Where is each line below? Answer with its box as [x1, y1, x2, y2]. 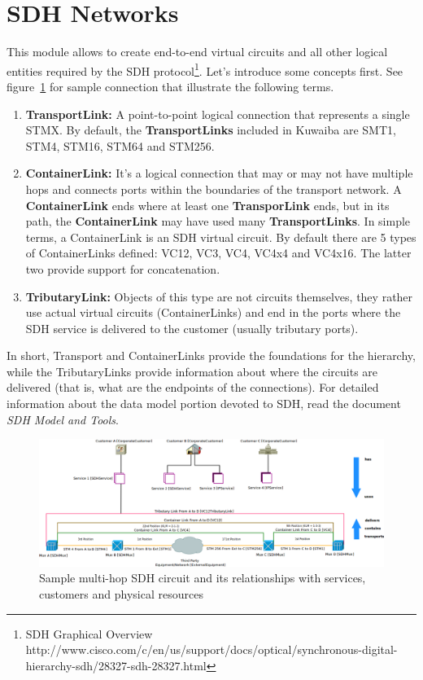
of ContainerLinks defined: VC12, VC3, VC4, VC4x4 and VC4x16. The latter [25, 244, 412, 261]
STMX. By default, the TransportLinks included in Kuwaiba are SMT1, [25, 121, 396, 138]
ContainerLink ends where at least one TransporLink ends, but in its [25, 196, 390, 213]
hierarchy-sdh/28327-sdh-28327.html [25, 656, 207, 673]
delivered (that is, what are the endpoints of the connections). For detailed [7, 379, 379, 396]
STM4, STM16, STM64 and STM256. [25, 137, 215, 154]
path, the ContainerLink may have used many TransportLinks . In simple [25, 213, 411, 230]
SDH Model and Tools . [7, 410, 119, 428]
